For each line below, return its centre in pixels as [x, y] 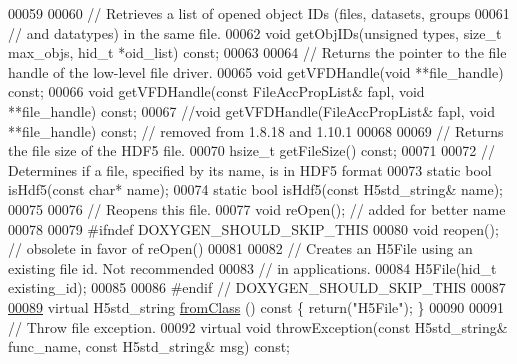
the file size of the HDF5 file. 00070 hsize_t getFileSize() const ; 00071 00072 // [251, 150]
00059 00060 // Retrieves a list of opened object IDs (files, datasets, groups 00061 [259, 13]
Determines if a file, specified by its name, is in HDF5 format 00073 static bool [250, 169]
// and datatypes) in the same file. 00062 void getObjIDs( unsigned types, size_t [255, 32]
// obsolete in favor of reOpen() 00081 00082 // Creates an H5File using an [240, 248]
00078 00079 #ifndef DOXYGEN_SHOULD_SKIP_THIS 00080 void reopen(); [253, 228]
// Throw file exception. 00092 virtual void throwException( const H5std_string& [258, 326]
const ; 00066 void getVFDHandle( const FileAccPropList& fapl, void [216, 91]
